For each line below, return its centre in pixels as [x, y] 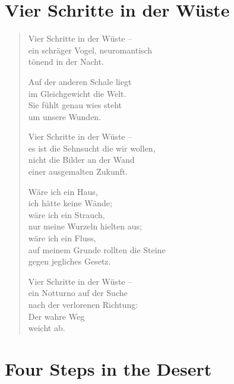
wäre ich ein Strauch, [67, 214]
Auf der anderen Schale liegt [80, 81]
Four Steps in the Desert [108, 368]
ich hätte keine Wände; [70, 203]
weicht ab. [47, 328]
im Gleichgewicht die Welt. [77, 93]
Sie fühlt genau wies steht [75, 105]
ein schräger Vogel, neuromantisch [90, 50]
